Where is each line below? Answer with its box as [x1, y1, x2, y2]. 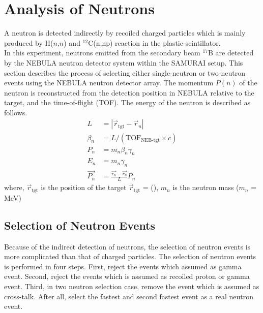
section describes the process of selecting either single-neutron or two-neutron [4, 67, 246, 78]
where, [4, 182, 24, 193]
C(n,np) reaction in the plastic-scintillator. [88, 37, 221, 48]
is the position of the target [41, 182, 127, 193]
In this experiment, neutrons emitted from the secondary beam [4, 47, 200, 58]
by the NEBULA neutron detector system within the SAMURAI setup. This [4, 57, 243, 68]
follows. [4, 107, 27, 117]
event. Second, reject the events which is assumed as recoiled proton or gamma [4, 271, 250, 281]
